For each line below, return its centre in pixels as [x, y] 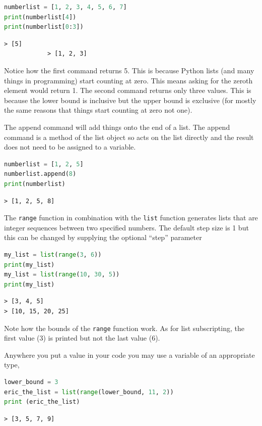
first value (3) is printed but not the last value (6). [82, 338]
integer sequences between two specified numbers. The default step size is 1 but [126, 227]
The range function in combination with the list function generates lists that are [131, 218]
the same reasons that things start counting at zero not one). [98, 110]
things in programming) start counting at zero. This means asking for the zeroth [128, 80]
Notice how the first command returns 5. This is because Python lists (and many [129, 70]
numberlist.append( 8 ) [40, 174]
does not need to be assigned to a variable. [70, 147]
